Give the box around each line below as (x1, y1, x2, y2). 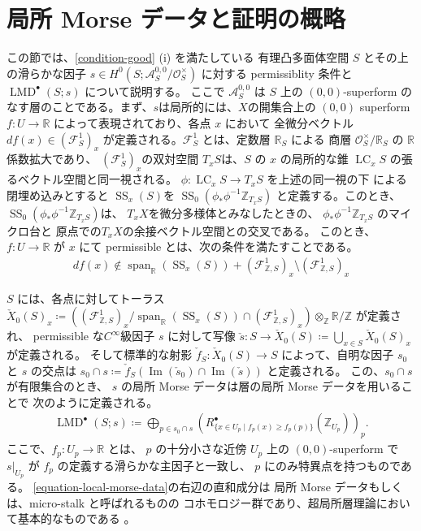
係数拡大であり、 (7, 150, 98, 167)
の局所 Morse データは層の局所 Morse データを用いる (120, 378, 401, 395)
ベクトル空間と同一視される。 (17, 171, 177, 188)
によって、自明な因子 (281, 346, 394, 363)
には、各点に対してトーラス (17, 289, 165, 306)
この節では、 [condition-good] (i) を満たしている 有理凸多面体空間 (7, 49, 349, 66)
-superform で (329, 440, 399, 457)
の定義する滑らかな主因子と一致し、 (57, 456, 251, 473)
